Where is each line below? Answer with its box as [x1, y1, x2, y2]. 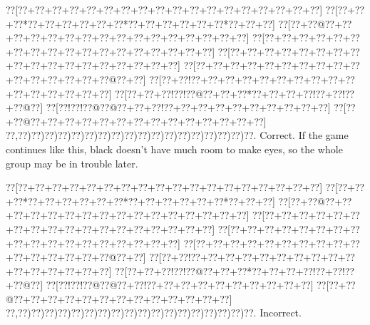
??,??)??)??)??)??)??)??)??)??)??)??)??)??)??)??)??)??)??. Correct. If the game [6, 128, 349, 143]
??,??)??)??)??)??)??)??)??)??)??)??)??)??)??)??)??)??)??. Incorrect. [6, 305, 302, 320]
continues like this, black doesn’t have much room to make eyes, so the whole [6, 141, 343, 156]
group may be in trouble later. [6, 155, 138, 170]
